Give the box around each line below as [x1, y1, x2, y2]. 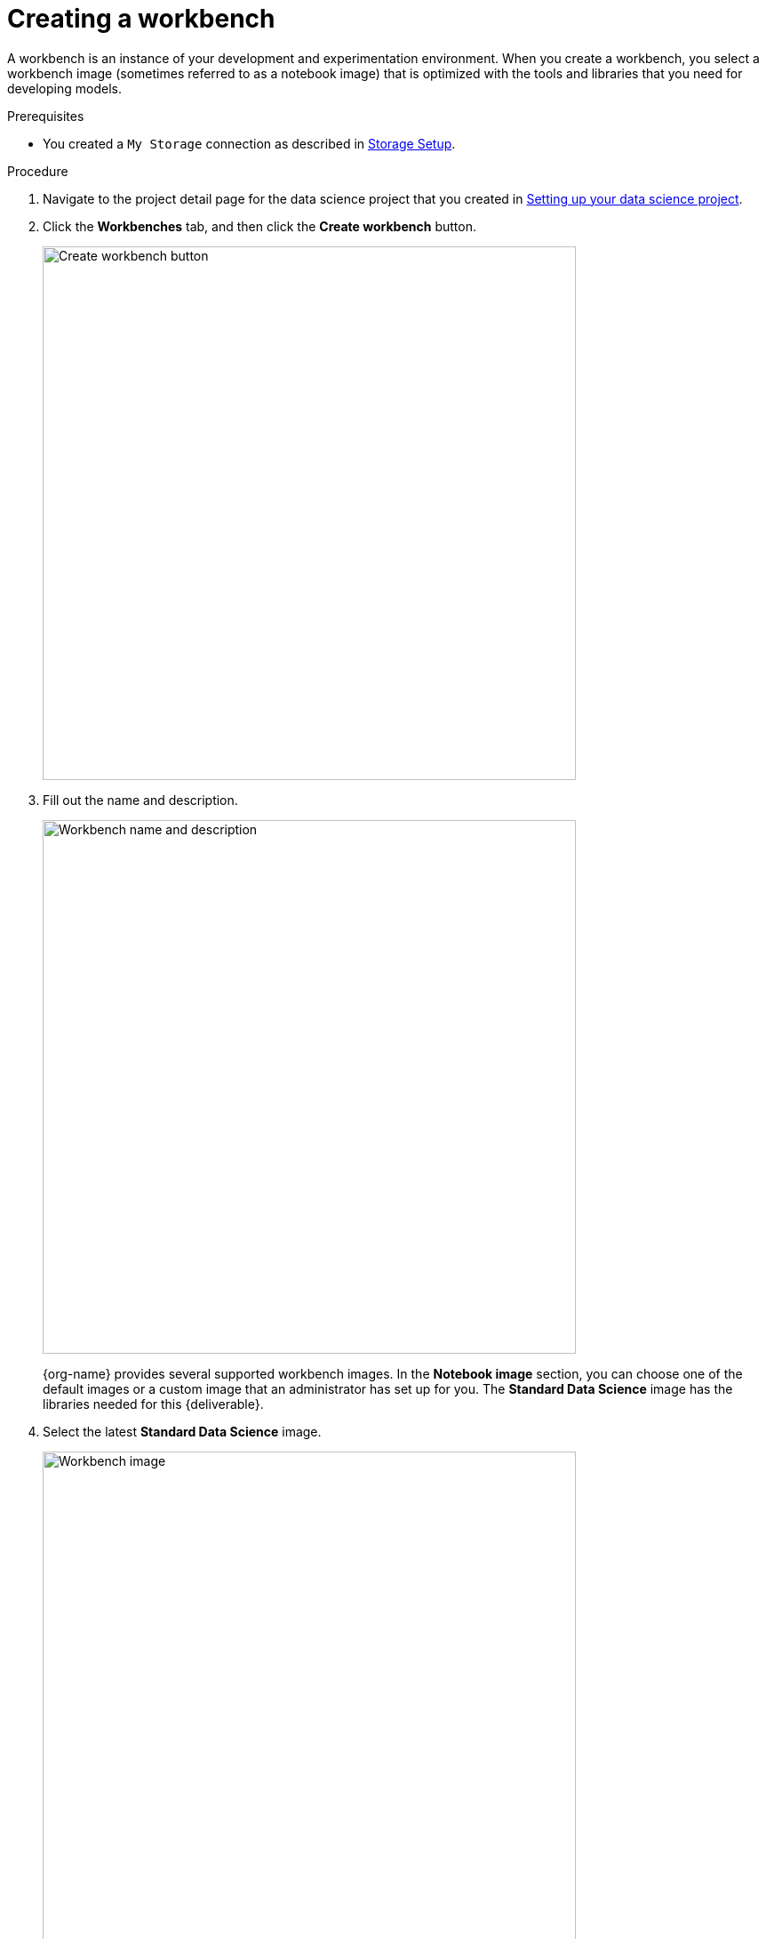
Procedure [7, 163, 68, 179]
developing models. [7, 80, 122, 96]
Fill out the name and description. [43, 792, 238, 808]
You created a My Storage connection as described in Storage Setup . [43, 135, 456, 151]
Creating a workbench [7, 4, 275, 34]
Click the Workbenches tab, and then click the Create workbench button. [43, 218, 476, 234]
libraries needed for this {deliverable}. [43, 1396, 264, 1412]
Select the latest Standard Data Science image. [43, 1423, 322, 1439]
